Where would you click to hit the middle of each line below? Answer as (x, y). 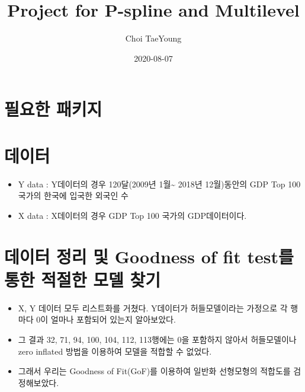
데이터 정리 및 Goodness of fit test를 (149, 256)
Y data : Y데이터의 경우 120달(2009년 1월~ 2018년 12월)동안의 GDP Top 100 (159, 184)
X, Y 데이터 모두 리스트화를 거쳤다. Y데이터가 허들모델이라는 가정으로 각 (153, 307)
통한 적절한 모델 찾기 (83, 279)
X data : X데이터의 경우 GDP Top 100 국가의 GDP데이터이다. (132, 215)
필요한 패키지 (53, 109)
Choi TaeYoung (153, 38)
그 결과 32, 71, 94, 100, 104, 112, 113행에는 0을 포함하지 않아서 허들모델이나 (157, 339)
